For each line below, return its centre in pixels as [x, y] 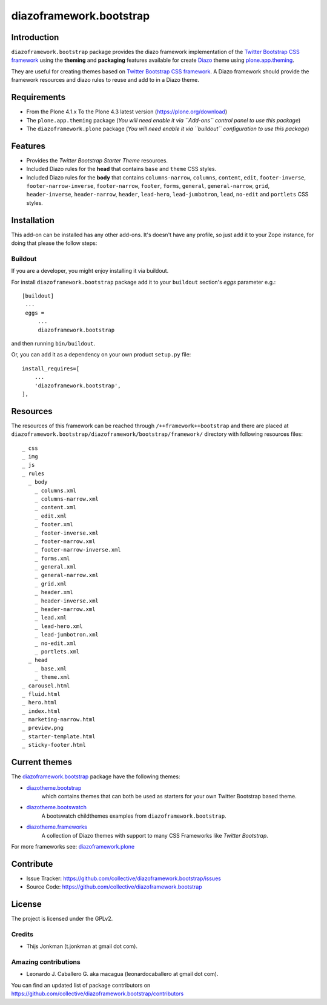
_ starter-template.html [59, 736]
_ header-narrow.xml [65, 609]
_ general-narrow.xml [67, 575]
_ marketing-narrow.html [59, 720]
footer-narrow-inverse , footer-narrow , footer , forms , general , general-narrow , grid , [148, 186]
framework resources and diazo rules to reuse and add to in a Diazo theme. [105, 80]
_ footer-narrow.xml [65, 541]
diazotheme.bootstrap [54, 787]
